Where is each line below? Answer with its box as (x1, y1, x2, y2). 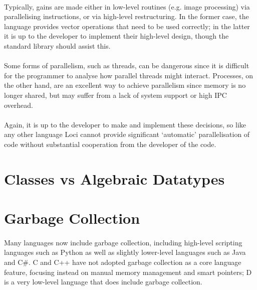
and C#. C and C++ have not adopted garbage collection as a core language (4, 257, 241, 267)
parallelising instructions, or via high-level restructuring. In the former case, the (4, 11, 249, 22)
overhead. (4, 99, 33, 110)
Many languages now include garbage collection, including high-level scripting (4, 237, 242, 247)
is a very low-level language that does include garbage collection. (4, 276, 202, 287)
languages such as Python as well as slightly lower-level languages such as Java (4, 247, 246, 257)
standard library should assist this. (4, 40, 111, 51)
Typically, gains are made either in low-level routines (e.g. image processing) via (4, 1, 250, 12)
